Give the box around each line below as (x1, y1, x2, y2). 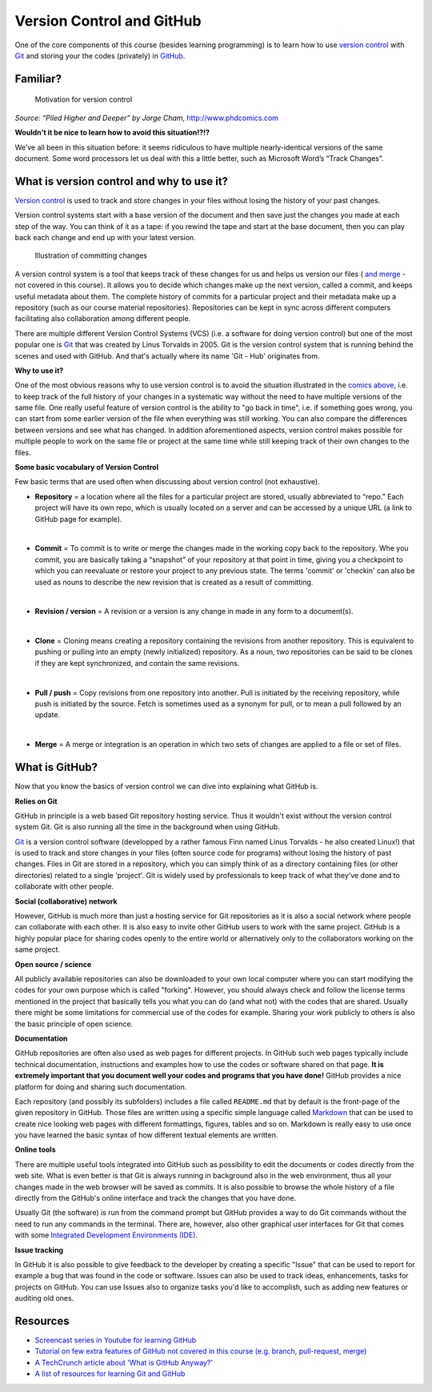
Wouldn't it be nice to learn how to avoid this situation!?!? (14, 128, 210, 138)
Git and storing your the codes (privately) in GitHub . (14, 50, 186, 60)
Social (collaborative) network (14, 897, 118, 906)
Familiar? (14, 72, 62, 86)
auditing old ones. (14, 1294, 74, 1303)
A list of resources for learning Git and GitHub (34, 1369, 186, 1378)
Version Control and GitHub (14, 12, 202, 30)
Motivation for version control (34, 94, 133, 104)
